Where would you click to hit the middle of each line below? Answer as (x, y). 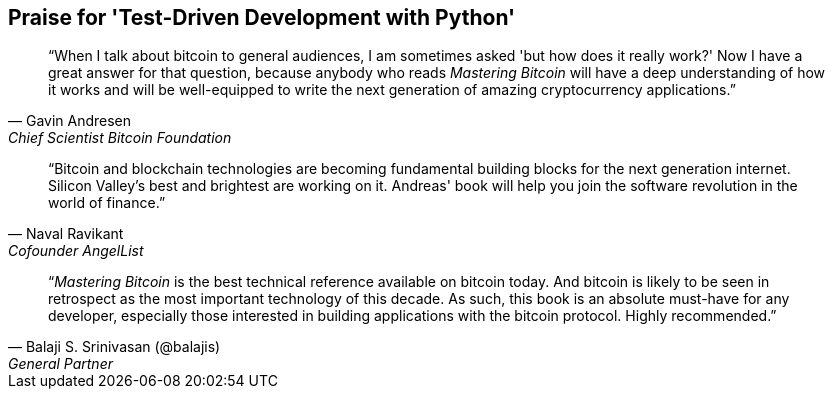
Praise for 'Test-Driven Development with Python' (262, 17)
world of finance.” (107, 203)
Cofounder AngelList (76, 251)
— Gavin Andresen (70, 121)
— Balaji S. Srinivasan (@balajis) (114, 347)
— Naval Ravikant (66, 234)
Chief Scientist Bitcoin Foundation (120, 138)
